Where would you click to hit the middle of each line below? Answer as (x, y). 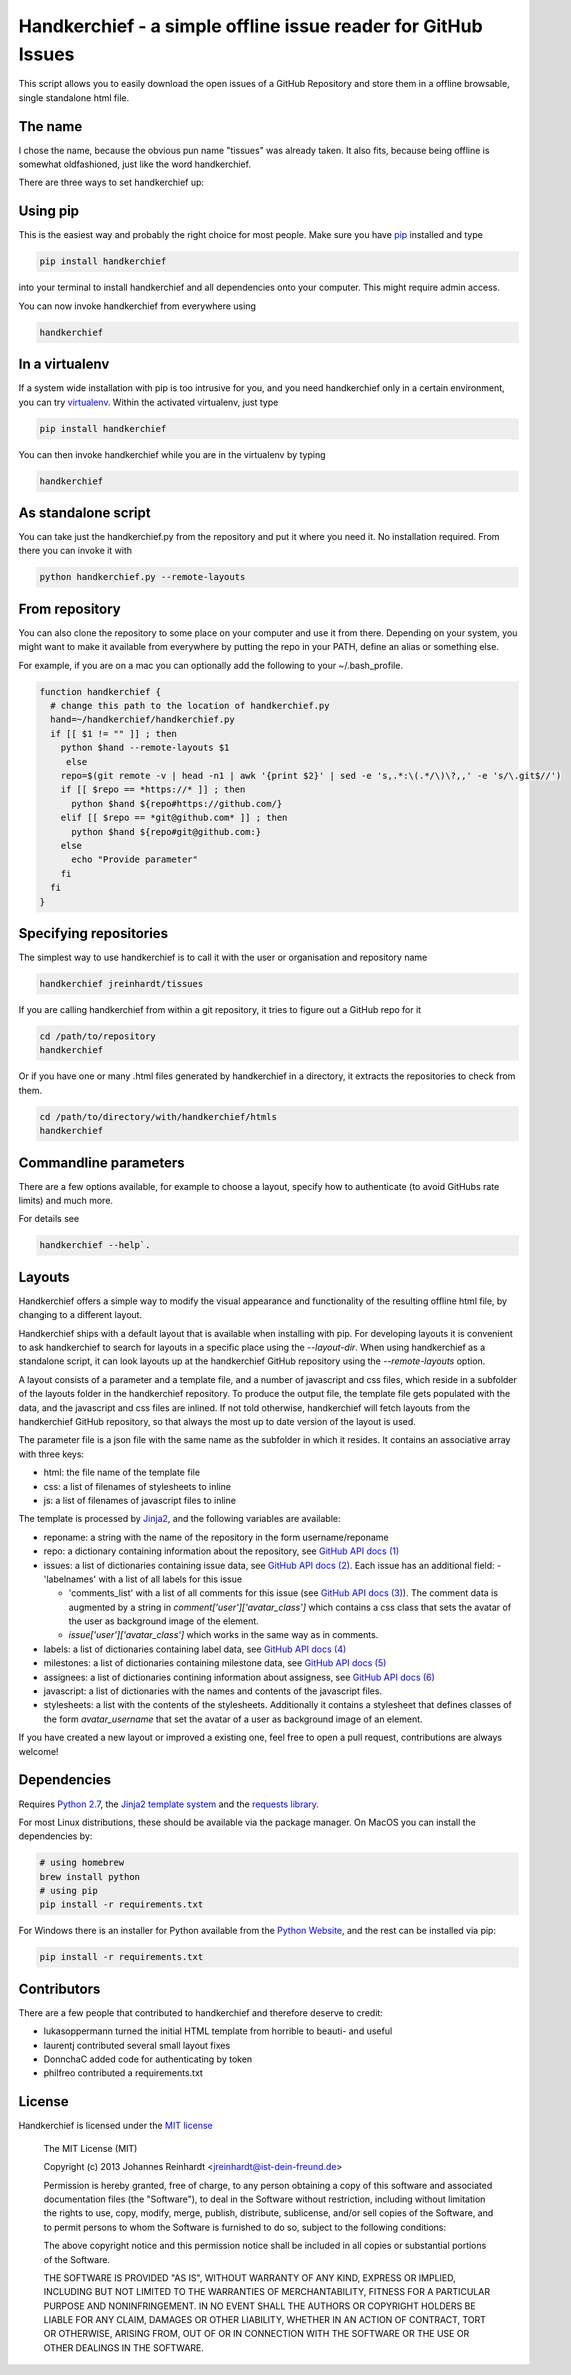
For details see (49, 1219)
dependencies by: (55, 1836)
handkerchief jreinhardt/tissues (121, 983)
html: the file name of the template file (121, 1472)
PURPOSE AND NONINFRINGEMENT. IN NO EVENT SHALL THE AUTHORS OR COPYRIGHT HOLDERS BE (259, 2306)
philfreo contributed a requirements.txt (123, 2073)
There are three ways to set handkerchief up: (111, 182)
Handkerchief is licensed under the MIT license (116, 2126)
